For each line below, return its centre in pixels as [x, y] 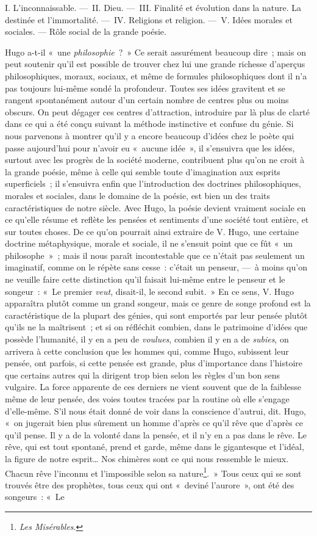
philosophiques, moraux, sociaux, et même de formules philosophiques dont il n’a [156, 75]
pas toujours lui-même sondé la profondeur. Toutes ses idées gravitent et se [145, 88]
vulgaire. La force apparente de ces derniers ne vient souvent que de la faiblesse [153, 387]
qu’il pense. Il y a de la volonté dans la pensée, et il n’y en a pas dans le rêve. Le [156, 434]
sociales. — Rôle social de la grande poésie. [86, 31]
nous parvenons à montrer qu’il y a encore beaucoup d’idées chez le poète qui [150, 135]
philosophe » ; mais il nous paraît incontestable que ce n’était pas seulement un [155, 255]
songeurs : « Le [35, 497]
